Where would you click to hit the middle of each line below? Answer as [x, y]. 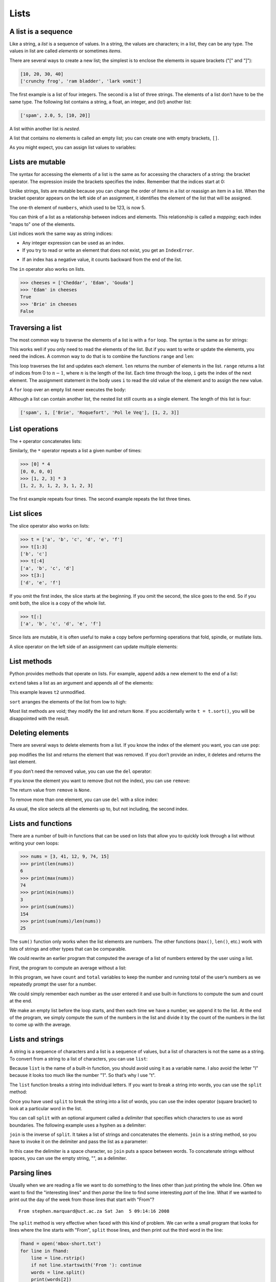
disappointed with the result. [40, 718]
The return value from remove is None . [50, 790]
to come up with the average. [40, 1025]
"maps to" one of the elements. [42, 224]
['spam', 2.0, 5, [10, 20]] [55, 115]
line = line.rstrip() [58, 1258]
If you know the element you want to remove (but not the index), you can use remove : [100, 781]
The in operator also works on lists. [47, 269]
